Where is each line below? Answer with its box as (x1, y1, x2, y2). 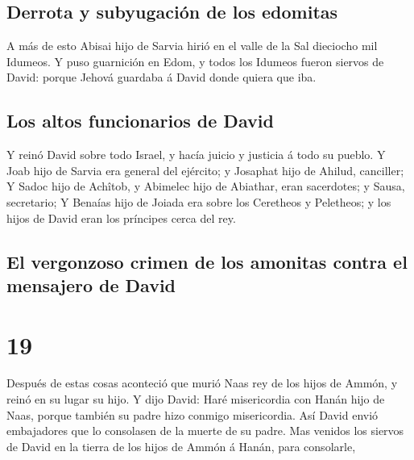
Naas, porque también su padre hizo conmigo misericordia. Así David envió (6, 406, 379, 423)
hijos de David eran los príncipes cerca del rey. (6, 209, 236, 226)
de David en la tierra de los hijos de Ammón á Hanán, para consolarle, (6, 437, 356, 454)
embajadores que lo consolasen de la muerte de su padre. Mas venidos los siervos (6, 422, 404, 439)
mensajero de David (6, 272, 176, 297)
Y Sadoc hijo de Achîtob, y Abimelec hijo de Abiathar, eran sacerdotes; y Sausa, (6, 178, 405, 194)
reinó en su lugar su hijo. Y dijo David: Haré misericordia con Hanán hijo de (6, 391, 385, 408)
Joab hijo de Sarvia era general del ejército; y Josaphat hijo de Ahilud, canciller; (6, 161, 404, 178)
